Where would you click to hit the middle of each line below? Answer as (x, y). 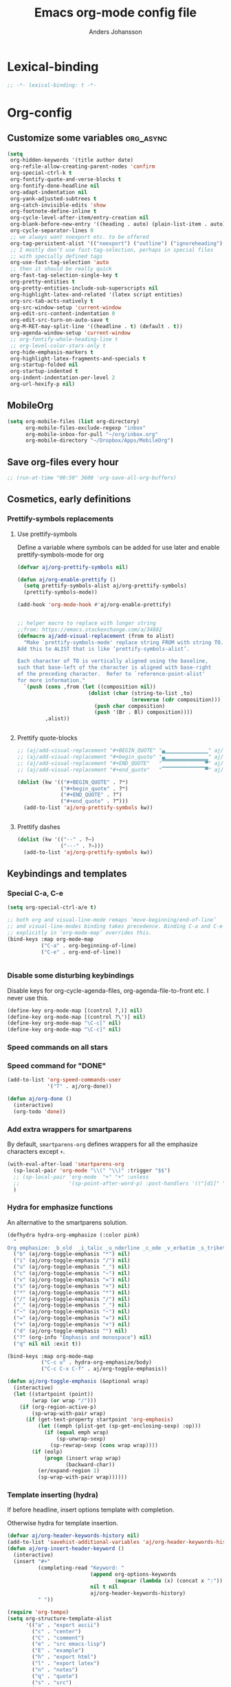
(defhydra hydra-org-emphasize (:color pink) (73, 1235)
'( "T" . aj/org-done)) (79, 1086)
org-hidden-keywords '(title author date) (72, 160)
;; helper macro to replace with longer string (86, 623)
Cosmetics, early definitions (69, 499)
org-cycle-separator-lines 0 (52, 231)
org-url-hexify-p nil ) (43, 384)
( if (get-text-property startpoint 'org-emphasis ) (99, 1420)
